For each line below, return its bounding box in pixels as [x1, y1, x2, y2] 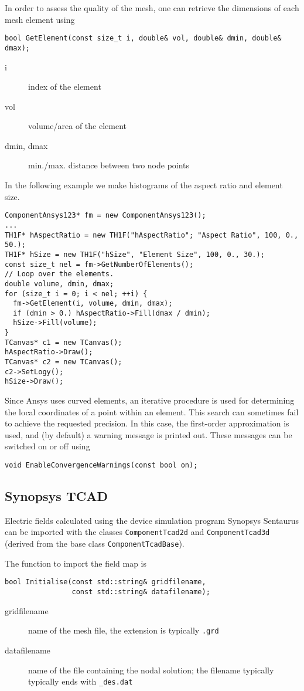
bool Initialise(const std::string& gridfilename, [5, 578, 206, 587]
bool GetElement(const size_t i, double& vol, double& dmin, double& [5, 34, 282, 43]
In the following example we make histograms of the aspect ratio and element [5, 179, 283, 191]
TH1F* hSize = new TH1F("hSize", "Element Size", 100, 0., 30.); [5, 250, 265, 259]
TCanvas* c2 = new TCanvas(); [5, 358, 122, 367]
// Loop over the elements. [5, 270, 114, 279]
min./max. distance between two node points [28, 159, 190, 171]
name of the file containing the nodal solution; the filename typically [28, 663, 274, 676]
